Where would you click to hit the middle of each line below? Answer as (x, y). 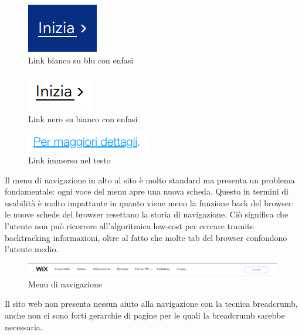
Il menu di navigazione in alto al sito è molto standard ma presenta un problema (150, 180)
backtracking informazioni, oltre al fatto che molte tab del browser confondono (146, 237)
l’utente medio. (32, 249)
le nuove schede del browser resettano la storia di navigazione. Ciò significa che (147, 214)
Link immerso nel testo (69, 160)
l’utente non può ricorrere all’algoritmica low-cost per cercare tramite (129, 225)
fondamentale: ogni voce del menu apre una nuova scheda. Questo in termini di (147, 191)
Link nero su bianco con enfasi (83, 118)
